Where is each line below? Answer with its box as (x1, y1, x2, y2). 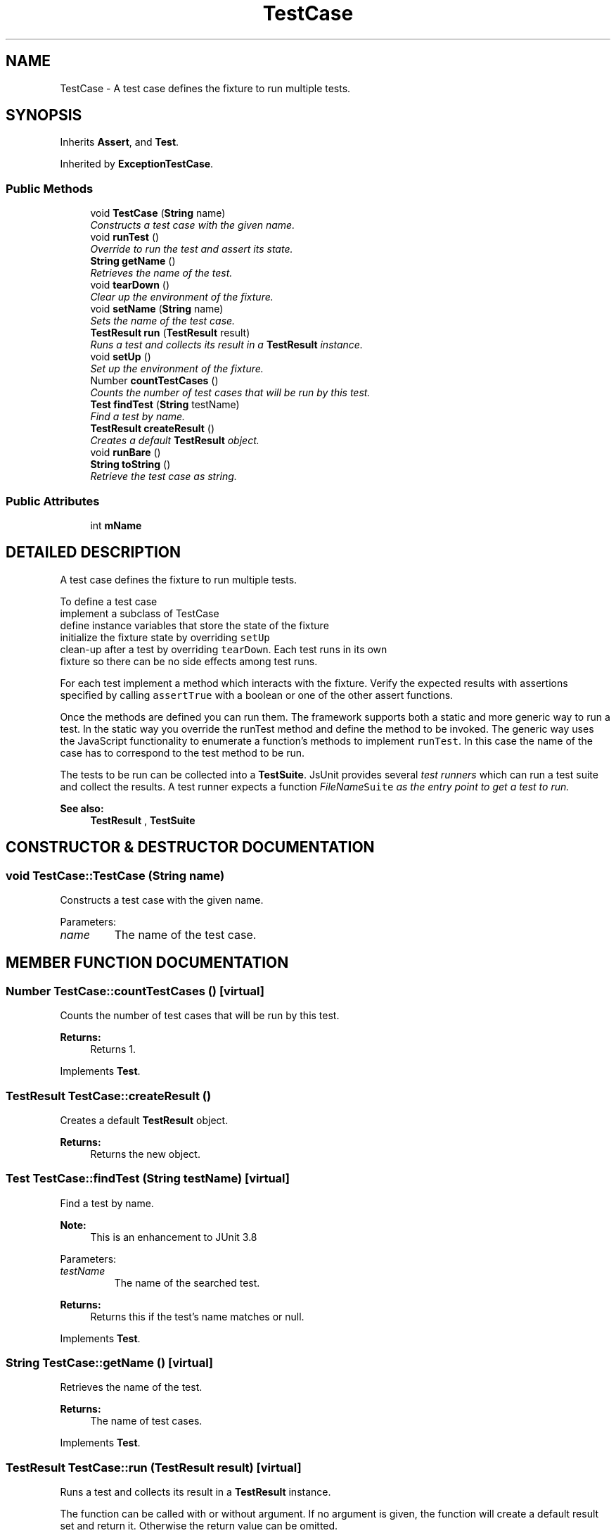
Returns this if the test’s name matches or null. (90, 1310, 304, 1323)
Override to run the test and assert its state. (90, 243, 293, 255)
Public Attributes (6, 493, 100, 508)
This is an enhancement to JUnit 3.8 (90, 1230, 257, 1243)
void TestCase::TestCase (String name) (6, 868, 225, 883)
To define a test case (60, 595, 158, 607)
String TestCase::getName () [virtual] (6, 1356, 214, 1370)
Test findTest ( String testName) (90, 398, 240, 411)
